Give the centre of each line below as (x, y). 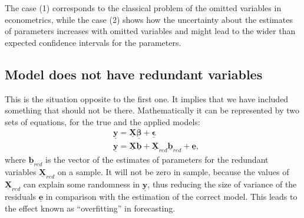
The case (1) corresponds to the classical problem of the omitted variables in (143, 8)
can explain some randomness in (82, 184)
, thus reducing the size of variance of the (222, 184)
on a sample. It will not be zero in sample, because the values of (173, 171)
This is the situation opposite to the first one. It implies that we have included (147, 98)
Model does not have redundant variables (134, 74)
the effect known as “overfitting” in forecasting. (90, 208)
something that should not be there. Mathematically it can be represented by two (152, 110)
